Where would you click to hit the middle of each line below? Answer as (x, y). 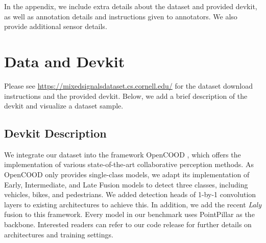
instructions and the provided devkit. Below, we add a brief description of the (126, 96)
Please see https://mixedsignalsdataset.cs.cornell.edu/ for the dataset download (128, 85)
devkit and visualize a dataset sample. (64, 106)
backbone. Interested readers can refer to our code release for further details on (128, 224)
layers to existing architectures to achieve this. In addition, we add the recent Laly (133, 204)
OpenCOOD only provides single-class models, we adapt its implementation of (127, 174)
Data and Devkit (65, 61)
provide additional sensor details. (56, 26)
